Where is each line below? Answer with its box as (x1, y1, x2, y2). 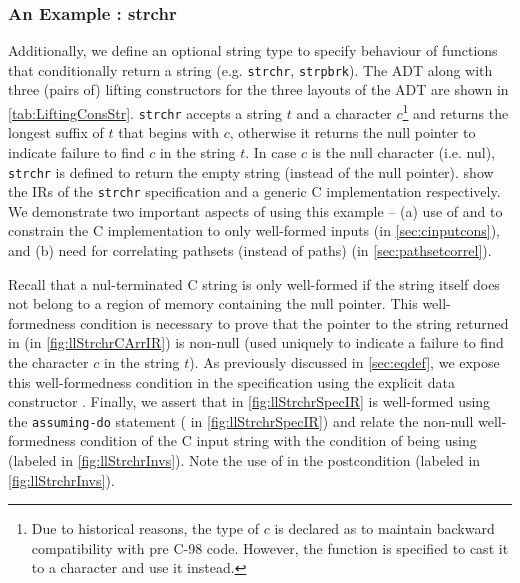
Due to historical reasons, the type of (31, 518, 260, 539)
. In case (245, 141, 297, 162)
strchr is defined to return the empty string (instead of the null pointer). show (8, 161, 494, 182)
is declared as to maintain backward (274, 518, 495, 539)
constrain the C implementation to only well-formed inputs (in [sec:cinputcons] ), (8, 220, 500, 241)
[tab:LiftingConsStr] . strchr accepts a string (8, 102, 283, 123)
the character (8, 352, 89, 373)
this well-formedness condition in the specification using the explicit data (8, 371, 455, 392)
